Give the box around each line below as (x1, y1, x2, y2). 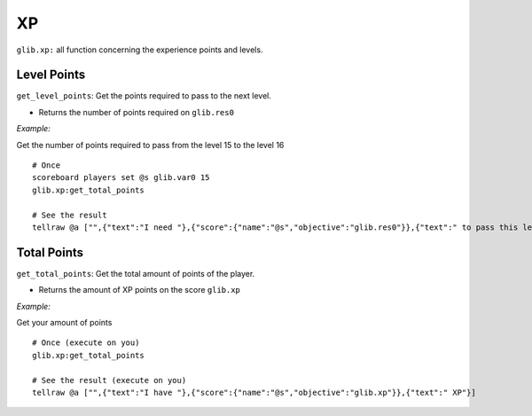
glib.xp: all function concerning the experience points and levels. (16, 44, 263, 55)
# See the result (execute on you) (32, 375, 187, 385)
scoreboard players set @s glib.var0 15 (32, 173, 210, 183)
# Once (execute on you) (32, 338, 140, 348)
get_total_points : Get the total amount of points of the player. (16, 268, 255, 279)
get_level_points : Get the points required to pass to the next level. (16, 90, 272, 101)
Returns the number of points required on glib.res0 (38, 106, 235, 117)
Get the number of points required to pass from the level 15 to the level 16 (16, 139, 285, 150)
